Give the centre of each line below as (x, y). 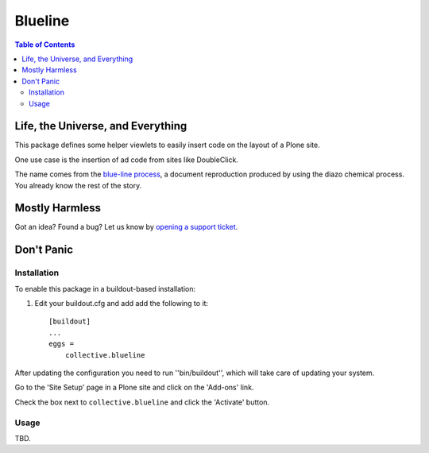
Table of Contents (45, 45)
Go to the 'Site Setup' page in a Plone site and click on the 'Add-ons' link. (134, 387)
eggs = (62, 344)
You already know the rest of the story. (78, 185)
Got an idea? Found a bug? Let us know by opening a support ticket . (126, 227)
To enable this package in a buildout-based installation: (105, 288)
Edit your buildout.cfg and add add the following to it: (122, 304)
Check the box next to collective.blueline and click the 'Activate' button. (142, 402)
